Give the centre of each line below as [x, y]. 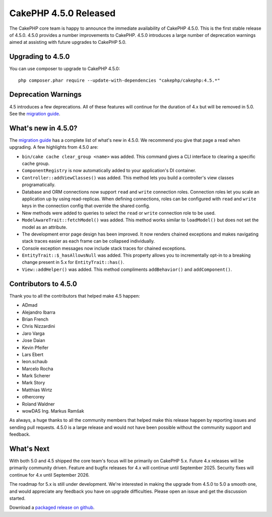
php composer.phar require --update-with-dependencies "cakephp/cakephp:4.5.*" [119, 80]
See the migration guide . [35, 113]
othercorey [33, 397]
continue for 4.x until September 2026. [50, 475]
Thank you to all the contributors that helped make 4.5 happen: [75, 296]
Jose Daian [33, 340]
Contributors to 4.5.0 [43, 284]
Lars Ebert [33, 354]
